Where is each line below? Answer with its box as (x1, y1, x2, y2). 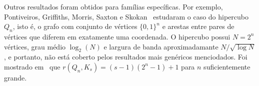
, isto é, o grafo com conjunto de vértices (12, 21, 137, 31)
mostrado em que (4, 61, 60, 71)
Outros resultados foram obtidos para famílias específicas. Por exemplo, (4, 1, 223, 11)
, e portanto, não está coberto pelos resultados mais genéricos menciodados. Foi (4, 51, 247, 62)
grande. (4, 72, 27, 82)
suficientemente (203, 61, 250, 71)
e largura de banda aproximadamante (103, 41, 218, 51)
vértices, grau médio (4, 41, 66, 51)
